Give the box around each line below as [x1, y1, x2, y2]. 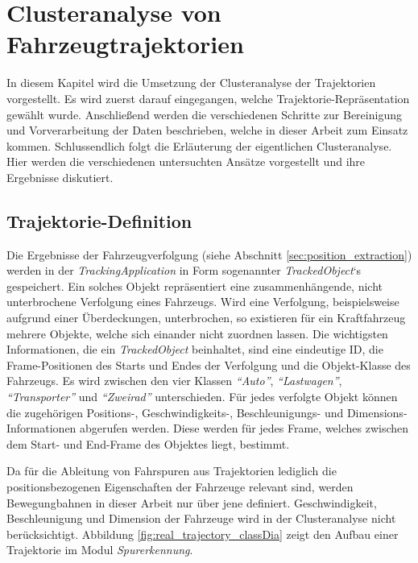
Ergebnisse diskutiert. [6, 168, 114, 185]
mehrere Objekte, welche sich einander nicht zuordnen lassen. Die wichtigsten [6, 325, 388, 342]
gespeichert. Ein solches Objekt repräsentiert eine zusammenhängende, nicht [6, 277, 383, 294]
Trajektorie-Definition [6, 208, 192, 233]
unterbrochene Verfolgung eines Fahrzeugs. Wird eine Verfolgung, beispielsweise [6, 293, 399, 310]
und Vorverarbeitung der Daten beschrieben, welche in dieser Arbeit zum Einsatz [6, 122, 408, 139]
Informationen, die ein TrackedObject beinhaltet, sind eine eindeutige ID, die [6, 341, 383, 358]
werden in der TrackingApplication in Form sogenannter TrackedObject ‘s [6, 262, 362, 279]
